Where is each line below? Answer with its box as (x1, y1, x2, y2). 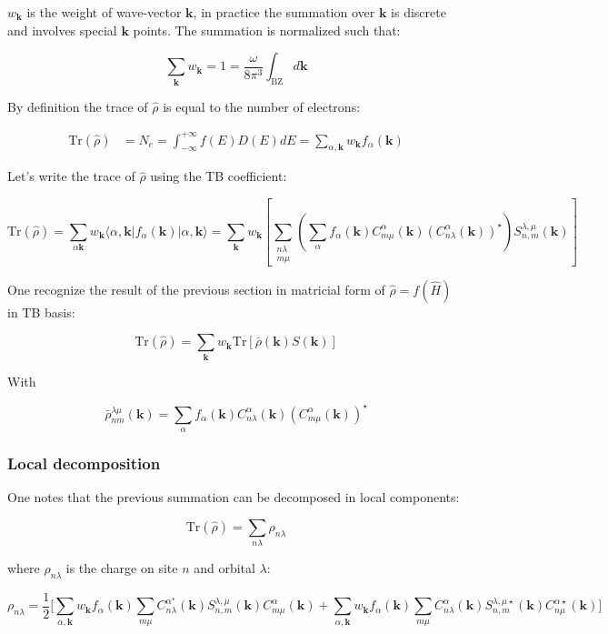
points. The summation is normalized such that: (133, 20, 401, 39)
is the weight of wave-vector (26, 3, 182, 21)
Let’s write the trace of (7, 166, 135, 186)
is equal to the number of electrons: (163, 96, 361, 116)
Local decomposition (7, 451, 161, 474)
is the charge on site (65, 559, 178, 578)
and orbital (194, 559, 255, 578)
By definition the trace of (7, 96, 148, 116)
